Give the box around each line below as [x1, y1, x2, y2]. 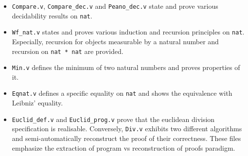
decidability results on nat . [12, 10, 92, 20]
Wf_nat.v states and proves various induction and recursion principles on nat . [12, 27, 245, 37]
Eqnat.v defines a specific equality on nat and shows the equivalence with [12, 88, 232, 98]
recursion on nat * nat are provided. [12, 46, 124, 56]
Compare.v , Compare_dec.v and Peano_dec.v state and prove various [12, 1, 218, 11]
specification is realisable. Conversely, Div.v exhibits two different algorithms [12, 123, 242, 134]
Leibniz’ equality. [12, 98, 63, 108]
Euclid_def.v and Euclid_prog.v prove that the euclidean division [12, 114, 215, 124]
